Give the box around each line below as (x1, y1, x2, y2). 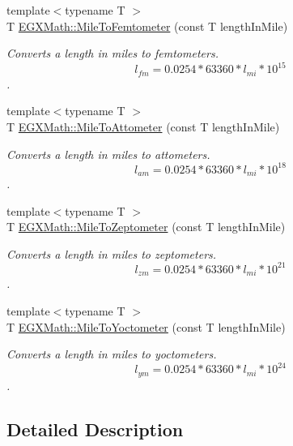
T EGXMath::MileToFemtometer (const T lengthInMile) (6, 17, 288, 34)
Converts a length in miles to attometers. (6, 145, 210, 162)
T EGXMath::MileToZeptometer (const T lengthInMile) (6, 218, 286, 235)
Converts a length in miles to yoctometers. (6, 345, 217, 362)
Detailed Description (6, 416, 184, 441)
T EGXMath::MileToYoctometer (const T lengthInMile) (6, 318, 286, 335)
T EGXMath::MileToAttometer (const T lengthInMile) (6, 118, 280, 135)
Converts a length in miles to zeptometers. (6, 245, 217, 262)
